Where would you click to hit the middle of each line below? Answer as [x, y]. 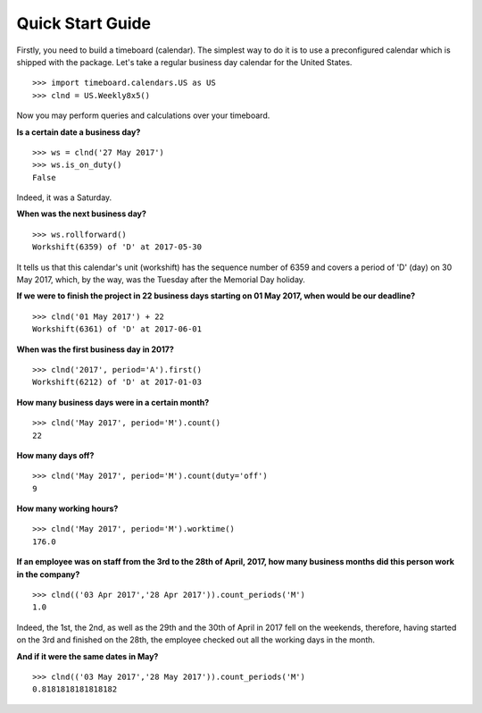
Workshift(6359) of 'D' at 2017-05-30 [117, 247]
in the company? [48, 574]
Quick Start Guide [84, 23]
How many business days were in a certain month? [113, 402]
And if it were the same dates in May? [87, 656]
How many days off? [55, 455]
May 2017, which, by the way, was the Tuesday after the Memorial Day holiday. [161, 280]
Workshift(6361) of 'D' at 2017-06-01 [117, 329]
